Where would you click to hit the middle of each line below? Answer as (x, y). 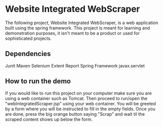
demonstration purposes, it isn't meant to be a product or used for (72, 33)
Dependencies (28, 54)
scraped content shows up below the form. (49, 119)
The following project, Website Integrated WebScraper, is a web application (82, 23)
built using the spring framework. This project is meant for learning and (78, 28)
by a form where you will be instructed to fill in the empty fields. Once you (80, 109)
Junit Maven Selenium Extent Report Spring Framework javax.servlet (75, 65)
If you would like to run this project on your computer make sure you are (79, 93)
